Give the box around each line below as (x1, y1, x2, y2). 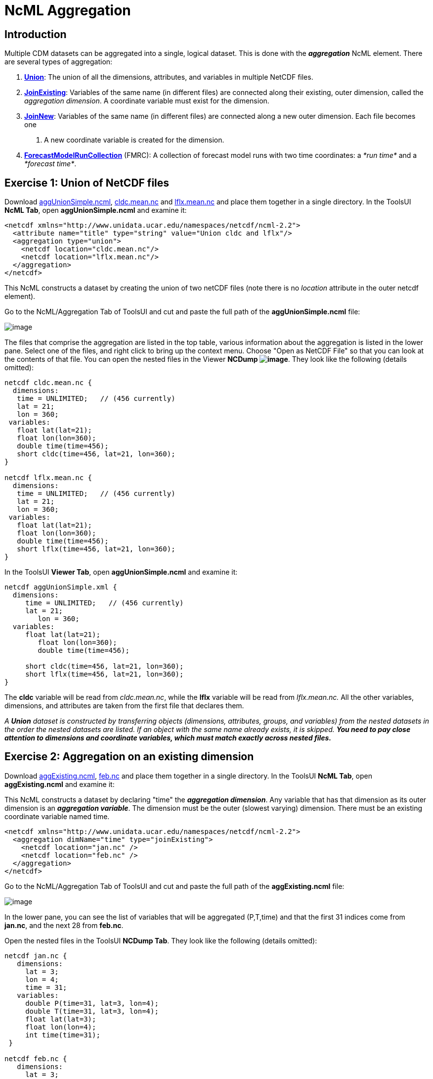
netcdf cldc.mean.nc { (4, 379, 92, 387)
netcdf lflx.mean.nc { (4, 474, 92, 482)
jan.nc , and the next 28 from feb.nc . (4, 921, 124, 930)
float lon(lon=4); (25, 1023, 96, 1031)
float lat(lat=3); (25, 1015, 96, 1023)
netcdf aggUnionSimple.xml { (4, 583, 117, 591)
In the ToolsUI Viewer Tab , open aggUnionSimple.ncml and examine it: (4, 568, 238, 577)
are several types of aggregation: (4, 57, 113, 66)
